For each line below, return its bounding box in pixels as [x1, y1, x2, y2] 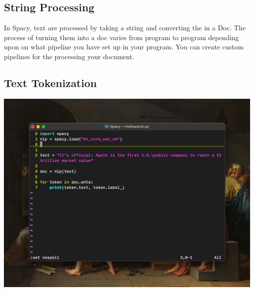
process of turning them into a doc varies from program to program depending [4, 32, 239, 42]
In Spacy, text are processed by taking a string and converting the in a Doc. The [4, 22, 246, 33]
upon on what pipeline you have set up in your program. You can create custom [4, 42, 244, 52]
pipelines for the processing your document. [4, 51, 134, 61]
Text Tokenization [4, 75, 97, 90]
